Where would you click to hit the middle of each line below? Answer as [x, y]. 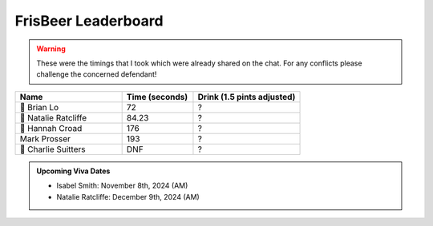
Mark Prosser [45, 138]
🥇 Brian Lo [39, 107]
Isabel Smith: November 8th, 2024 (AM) [122, 186]
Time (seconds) [157, 97]
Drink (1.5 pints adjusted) [247, 97]
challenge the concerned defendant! [97, 74]
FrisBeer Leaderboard [89, 21]
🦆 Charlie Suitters [53, 149]
